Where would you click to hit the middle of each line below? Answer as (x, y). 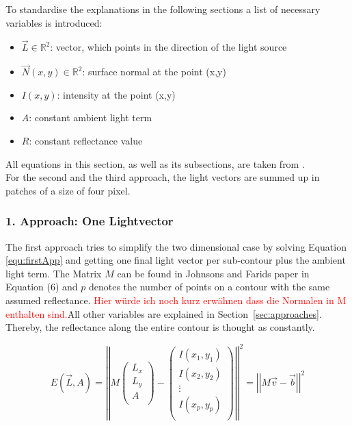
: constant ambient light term (91, 117)
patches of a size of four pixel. (68, 190)
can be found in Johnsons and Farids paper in (213, 273)
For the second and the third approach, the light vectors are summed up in (163, 177)
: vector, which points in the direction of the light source (168, 47)
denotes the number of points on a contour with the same (209, 287)
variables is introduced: (54, 22)
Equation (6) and (42, 287)
